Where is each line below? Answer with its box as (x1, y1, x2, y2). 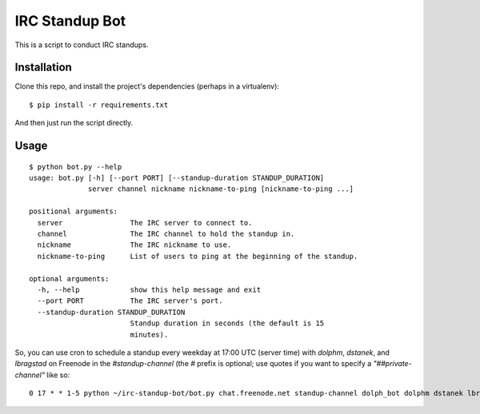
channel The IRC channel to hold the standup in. (37, 229, 295, 238)
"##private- (373, 359, 412, 368)
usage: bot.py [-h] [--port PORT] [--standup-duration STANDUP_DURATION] (29, 173, 325, 183)
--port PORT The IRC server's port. (37, 297, 223, 305)
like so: (46, 370, 70, 380)
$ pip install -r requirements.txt (29, 100, 169, 109)
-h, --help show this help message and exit (37, 285, 262, 294)
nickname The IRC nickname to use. (37, 241, 232, 249)
